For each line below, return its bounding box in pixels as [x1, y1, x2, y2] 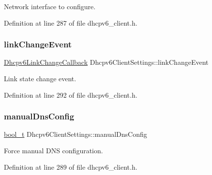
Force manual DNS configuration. [4, 146, 103, 155]
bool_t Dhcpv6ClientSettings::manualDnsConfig [4, 129, 147, 139]
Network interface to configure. [4, 1, 96, 11]
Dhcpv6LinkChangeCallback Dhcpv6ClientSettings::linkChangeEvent [4, 57, 209, 67]
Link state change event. [4, 73, 76, 83]
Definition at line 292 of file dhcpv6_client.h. [4, 89, 137, 100]
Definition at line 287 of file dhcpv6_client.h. [4, 17, 137, 28]
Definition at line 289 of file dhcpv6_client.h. [4, 161, 137, 172]
